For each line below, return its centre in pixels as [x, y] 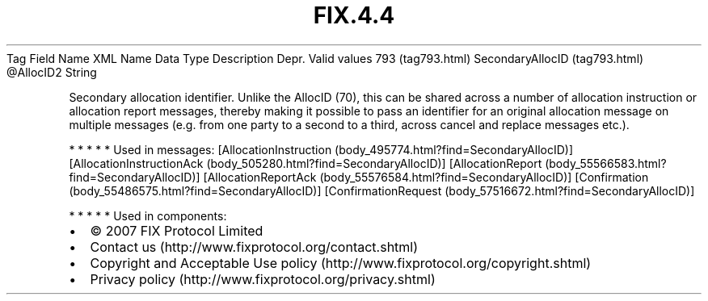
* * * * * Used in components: [148, 215]
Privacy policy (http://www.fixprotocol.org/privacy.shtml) [263, 279]
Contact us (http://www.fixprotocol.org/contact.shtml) [254, 247]
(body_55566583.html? [606, 163]
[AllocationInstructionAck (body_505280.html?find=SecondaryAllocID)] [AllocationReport [306, 163]
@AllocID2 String [52, 72]
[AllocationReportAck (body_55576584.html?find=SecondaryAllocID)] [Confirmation [426, 177]
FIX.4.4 [354, 15]
